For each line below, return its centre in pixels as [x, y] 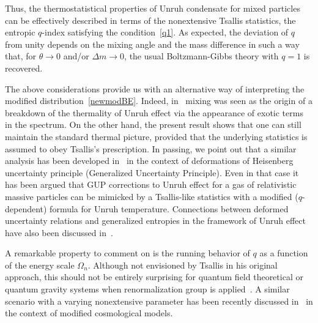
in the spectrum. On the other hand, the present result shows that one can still [153, 124]
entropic [20, 32]
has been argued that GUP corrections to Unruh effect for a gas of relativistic [151, 184]
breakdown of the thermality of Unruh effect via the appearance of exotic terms [154, 112]
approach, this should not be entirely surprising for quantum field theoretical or [154, 277]
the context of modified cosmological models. [89, 313]
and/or [76, 56]
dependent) [26, 208]
